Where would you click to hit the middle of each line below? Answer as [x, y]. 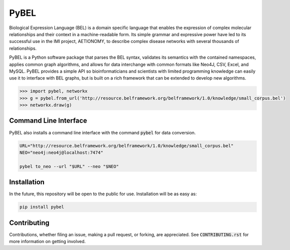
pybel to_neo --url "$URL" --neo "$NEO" [69, 166]
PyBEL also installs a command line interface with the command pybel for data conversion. [102, 132]
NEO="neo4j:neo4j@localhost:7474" [61, 152]
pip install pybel [42, 207]
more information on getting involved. [48, 242]
